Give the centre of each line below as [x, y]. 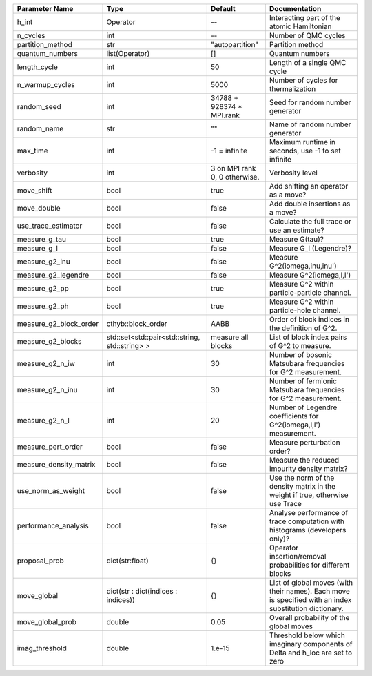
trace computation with [307, 521]
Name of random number [310, 124]
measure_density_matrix [56, 464]
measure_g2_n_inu [47, 390]
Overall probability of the [309, 618]
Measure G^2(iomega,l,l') [310, 275]
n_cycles [31, 36]
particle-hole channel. [305, 310]
